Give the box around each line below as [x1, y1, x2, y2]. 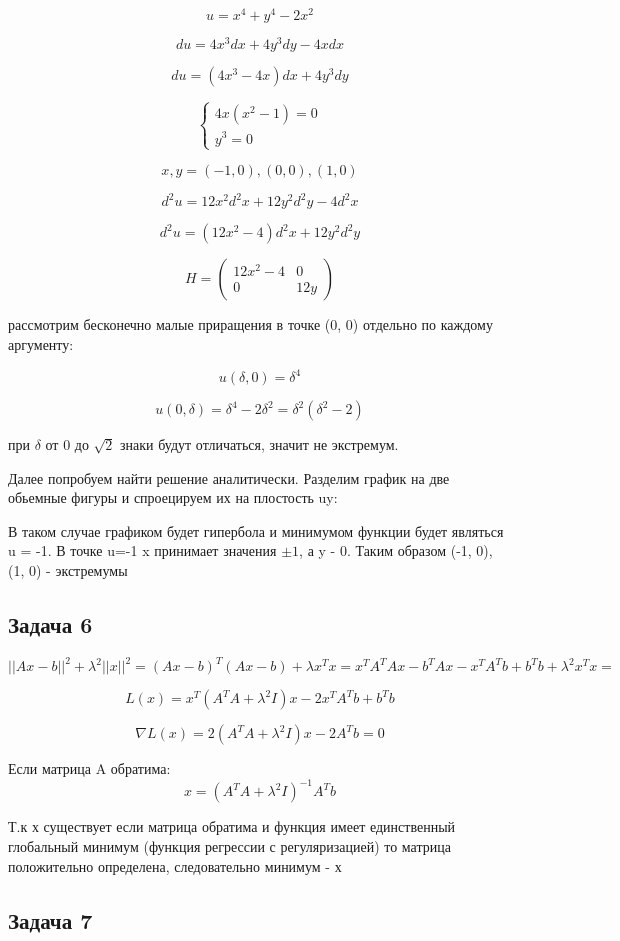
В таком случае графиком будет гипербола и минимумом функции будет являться [8, 520, 504, 541]
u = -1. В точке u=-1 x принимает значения [8, 540, 277, 561]
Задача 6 [8, 608, 93, 639]
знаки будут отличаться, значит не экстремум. [120, 434, 399, 454]
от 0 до [45, 434, 89, 454]
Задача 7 [8, 904, 93, 935]
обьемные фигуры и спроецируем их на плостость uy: [8, 487, 338, 508]
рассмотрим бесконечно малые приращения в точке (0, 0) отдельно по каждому [8, 314, 493, 335]
